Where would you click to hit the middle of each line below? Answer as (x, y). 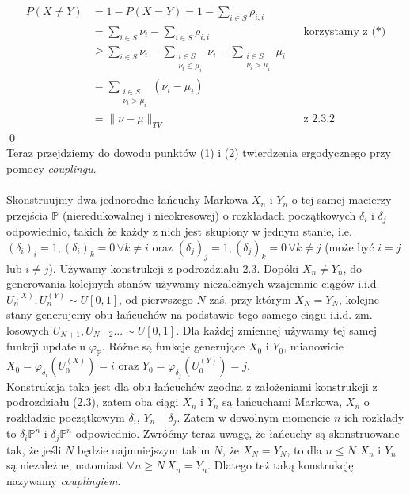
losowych (28, 329)
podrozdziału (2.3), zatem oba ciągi (93, 402)
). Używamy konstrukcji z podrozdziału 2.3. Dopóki (174, 268)
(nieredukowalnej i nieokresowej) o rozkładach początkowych (209, 214)
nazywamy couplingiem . (64, 480)
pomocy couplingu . (51, 168)
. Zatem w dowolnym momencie (254, 417)
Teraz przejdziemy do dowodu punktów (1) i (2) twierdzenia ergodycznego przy (199, 153)
